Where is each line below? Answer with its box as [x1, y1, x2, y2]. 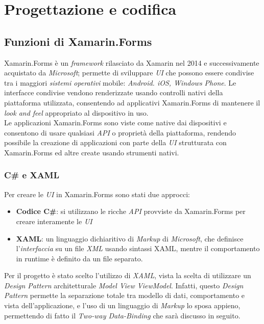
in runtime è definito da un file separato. [16, 253, 143, 263]
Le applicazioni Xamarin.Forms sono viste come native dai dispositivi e [4, 117, 227, 128]
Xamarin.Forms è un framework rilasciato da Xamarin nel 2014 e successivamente [4, 57, 259, 68]
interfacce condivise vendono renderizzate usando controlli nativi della [4, 87, 223, 98]
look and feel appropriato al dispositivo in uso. [4, 107, 149, 118]
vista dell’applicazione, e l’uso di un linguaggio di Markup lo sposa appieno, [4, 300, 241, 311]
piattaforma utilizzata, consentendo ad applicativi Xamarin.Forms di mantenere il [4, 97, 260, 107]
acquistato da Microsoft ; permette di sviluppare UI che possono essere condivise [4, 67, 254, 78]
